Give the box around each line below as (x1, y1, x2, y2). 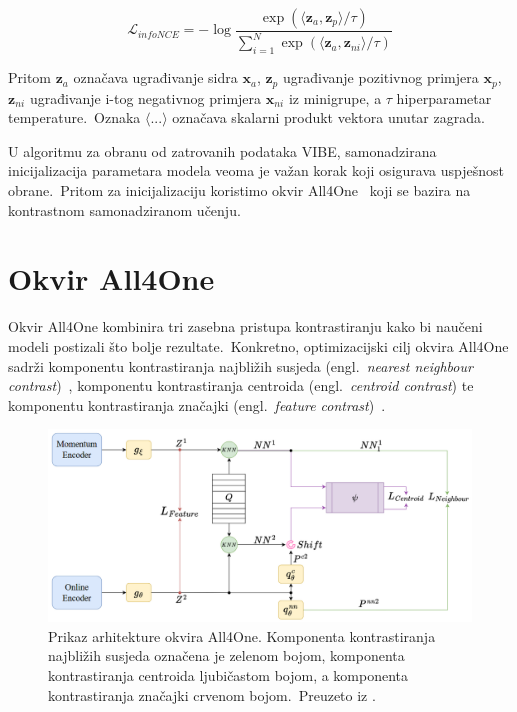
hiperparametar (396, 87, 492, 108)
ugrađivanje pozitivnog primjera (282, 67, 479, 88)
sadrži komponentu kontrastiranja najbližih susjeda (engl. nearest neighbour (8, 355, 473, 376)
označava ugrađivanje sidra (73, 67, 238, 88)
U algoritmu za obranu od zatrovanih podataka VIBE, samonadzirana (8, 140, 437, 161)
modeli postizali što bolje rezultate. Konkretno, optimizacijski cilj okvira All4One (8, 335, 509, 356)
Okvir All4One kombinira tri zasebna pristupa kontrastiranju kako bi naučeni (8, 316, 483, 337)
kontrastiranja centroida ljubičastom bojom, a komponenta (48, 665, 409, 686)
